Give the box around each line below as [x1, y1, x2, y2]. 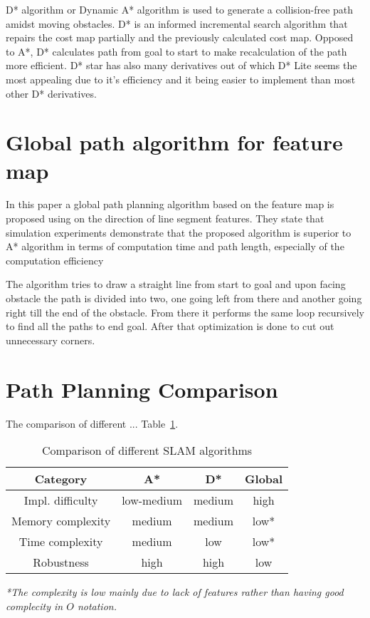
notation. [77, 598, 117, 613]
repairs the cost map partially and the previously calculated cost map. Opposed [6, 30, 354, 45]
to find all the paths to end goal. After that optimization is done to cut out [6, 319, 334, 334]
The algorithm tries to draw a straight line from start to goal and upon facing [6, 277, 346, 292]
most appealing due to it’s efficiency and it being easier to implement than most [6, 71, 356, 86]
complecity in [6, 598, 63, 613]
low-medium [122, 492, 183, 509]
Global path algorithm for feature [6, 128, 343, 157]
